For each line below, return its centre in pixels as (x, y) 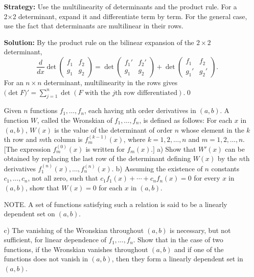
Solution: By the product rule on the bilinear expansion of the (99, 42)
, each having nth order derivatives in (140, 110)
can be (235, 149)
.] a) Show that (173, 149)
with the (97, 93)
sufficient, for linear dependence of (55, 240)
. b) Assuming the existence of (157, 168)
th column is (64, 139)
